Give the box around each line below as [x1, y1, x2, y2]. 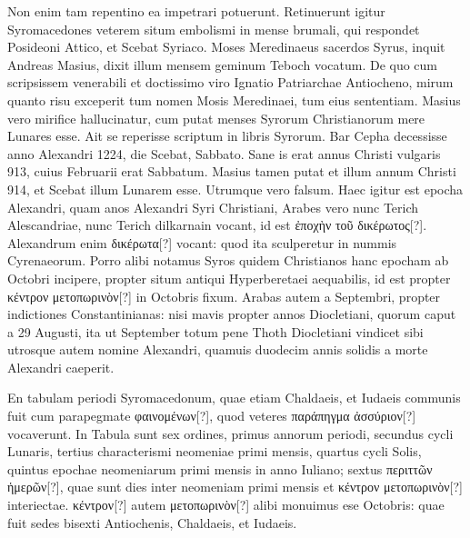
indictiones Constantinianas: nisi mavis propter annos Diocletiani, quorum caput [7, 304, 456, 324]
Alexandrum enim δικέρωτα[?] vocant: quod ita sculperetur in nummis [7, 233, 397, 252]
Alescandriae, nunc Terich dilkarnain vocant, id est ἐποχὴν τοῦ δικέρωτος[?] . [7, 215, 427, 234]
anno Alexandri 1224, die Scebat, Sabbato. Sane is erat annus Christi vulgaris [7, 144, 441, 163]
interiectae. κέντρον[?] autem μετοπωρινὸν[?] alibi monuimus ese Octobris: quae [7, 495, 445, 514]
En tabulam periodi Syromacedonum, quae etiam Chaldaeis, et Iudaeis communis [7, 388, 461, 407]
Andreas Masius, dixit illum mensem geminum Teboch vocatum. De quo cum [7, 55, 438, 74]
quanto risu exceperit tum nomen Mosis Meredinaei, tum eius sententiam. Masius [7, 90, 461, 109]
